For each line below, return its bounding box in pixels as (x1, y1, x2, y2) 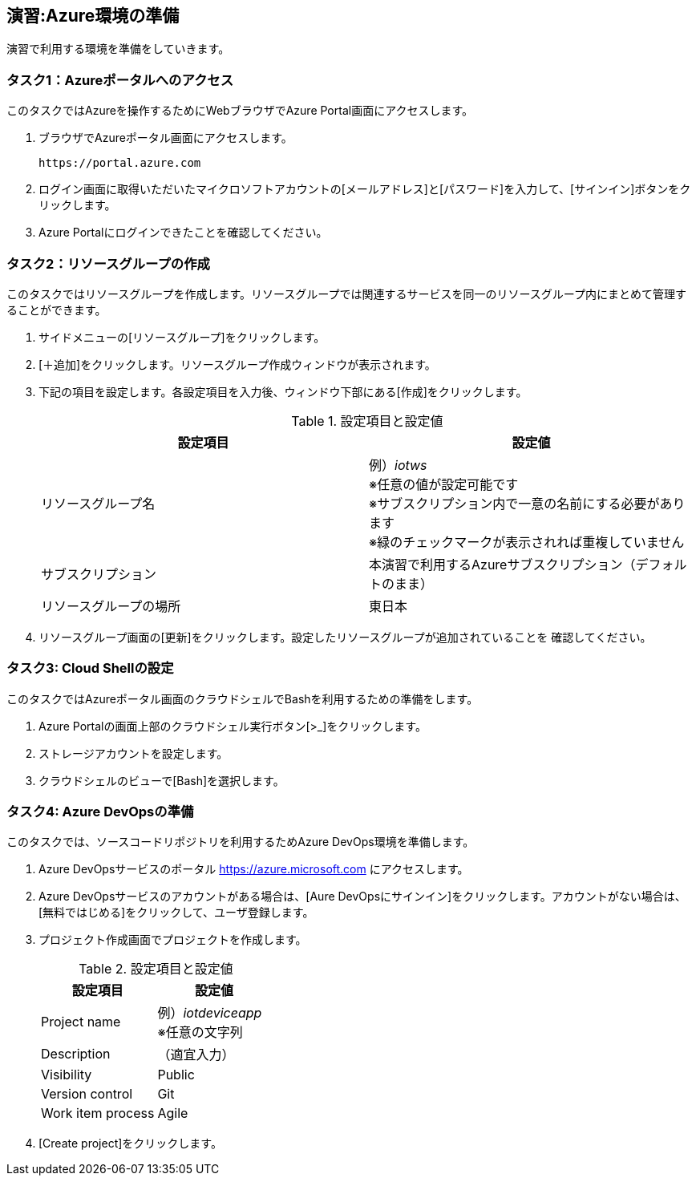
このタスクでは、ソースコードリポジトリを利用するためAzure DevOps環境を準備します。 (6, 835, 475, 849)
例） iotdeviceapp (157, 1005, 262, 1022)
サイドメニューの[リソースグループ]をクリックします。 (38, 330, 326, 344)
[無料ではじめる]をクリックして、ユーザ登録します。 (38, 905, 314, 920)
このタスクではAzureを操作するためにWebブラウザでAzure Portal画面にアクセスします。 (6, 103, 474, 118)
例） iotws (369, 456, 427, 473)
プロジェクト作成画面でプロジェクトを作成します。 (38, 933, 307, 947)
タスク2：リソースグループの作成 (6, 255, 210, 272)
